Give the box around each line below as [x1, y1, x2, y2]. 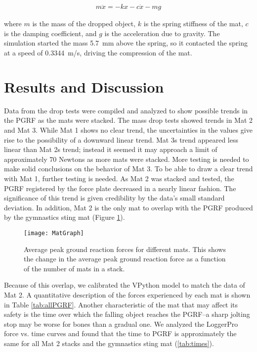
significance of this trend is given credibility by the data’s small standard [4, 193, 225, 203]
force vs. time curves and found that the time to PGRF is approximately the [4, 328, 237, 339]
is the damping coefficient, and [4, 28, 97, 38]
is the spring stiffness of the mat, [143, 18, 243, 29]
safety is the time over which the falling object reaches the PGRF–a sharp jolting [4, 309, 250, 319]
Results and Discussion [4, 76, 164, 97]
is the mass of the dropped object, [32, 18, 136, 29]
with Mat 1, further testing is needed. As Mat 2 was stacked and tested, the [4, 173, 234, 183]
